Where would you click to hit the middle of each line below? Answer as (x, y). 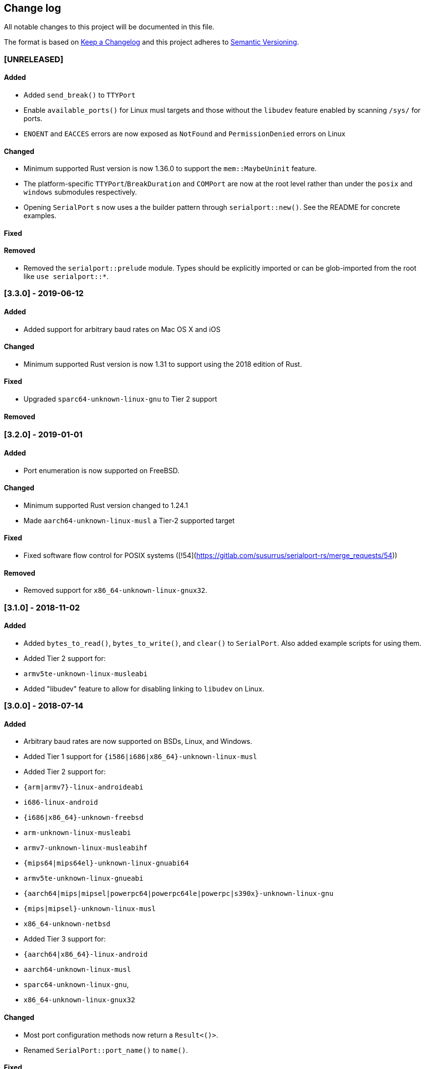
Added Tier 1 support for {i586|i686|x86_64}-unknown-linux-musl (140, 757)
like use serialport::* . (66, 277)
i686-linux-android (61, 802)
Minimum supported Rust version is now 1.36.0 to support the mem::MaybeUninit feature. (170, 169)
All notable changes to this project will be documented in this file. (109, 27)
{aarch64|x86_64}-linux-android (86, 954)
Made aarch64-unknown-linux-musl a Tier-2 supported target (129, 520)
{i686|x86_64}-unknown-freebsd (84, 818)
